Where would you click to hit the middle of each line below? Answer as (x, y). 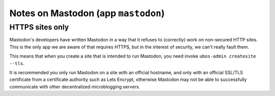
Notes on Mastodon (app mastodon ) (87, 13)
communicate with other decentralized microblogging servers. (75, 86)
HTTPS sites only (39, 27)
